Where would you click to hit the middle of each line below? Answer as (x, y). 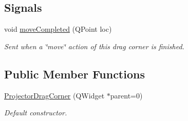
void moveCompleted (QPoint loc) (58, 29)
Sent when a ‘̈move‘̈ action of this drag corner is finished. (94, 46)
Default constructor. (36, 113)
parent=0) (126, 95)
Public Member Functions (74, 74)
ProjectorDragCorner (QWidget (54, 95)
